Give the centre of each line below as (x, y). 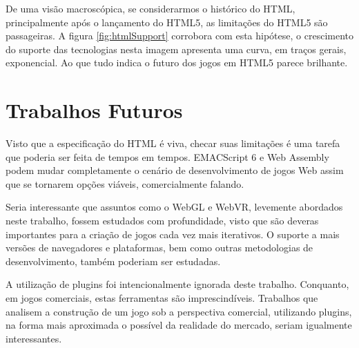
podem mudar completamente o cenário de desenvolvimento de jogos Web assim (175, 170)
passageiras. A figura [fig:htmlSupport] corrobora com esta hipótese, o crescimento (179, 36)
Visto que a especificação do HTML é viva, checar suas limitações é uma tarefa (173, 143)
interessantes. (34, 338)
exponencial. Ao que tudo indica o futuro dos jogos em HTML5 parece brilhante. (177, 62)
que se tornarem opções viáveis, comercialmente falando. (125, 183)
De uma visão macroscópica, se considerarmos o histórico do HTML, (151, 8)
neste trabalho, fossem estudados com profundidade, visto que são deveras (162, 221)
